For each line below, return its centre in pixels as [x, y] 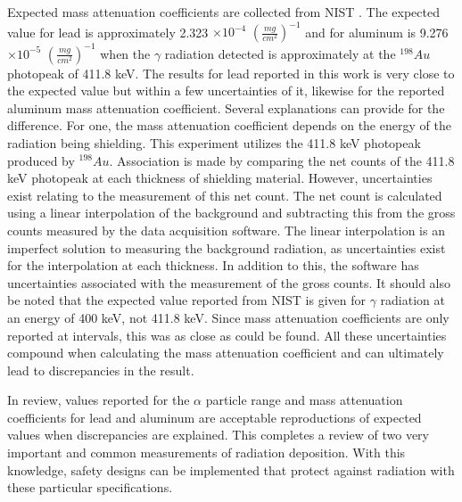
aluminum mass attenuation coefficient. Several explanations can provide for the [226, 107]
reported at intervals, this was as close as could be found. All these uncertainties [227, 335]
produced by [41, 160]
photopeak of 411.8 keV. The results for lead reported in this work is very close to [231, 73]
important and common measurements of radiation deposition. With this [206, 453]
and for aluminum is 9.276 [377, 32]
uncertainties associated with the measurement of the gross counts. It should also [229, 282]
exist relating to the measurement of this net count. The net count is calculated [225, 195]
